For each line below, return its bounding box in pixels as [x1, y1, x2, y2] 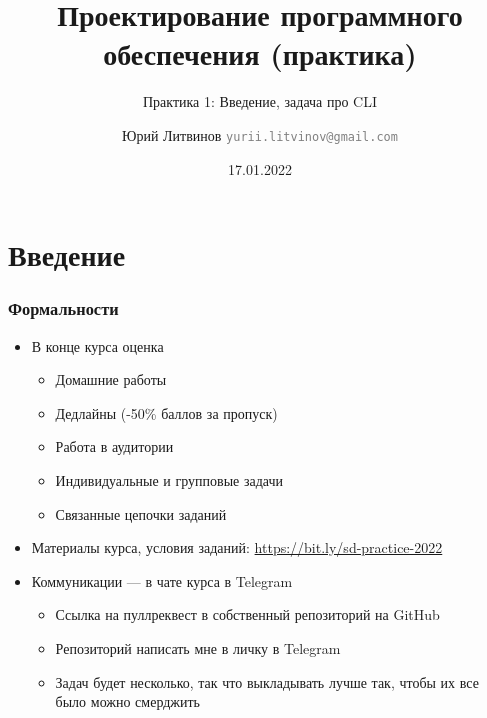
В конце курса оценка [31, 335, 164, 356]
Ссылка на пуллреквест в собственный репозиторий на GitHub [55, 604, 440, 625]
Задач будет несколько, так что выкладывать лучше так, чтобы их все [55, 671, 479, 692]
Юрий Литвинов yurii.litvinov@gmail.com [122, 124, 398, 145]
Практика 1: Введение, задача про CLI [142, 91, 378, 112]
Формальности [8, 296, 119, 321]
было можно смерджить [55, 691, 201, 712]
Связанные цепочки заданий [55, 503, 227, 524]
